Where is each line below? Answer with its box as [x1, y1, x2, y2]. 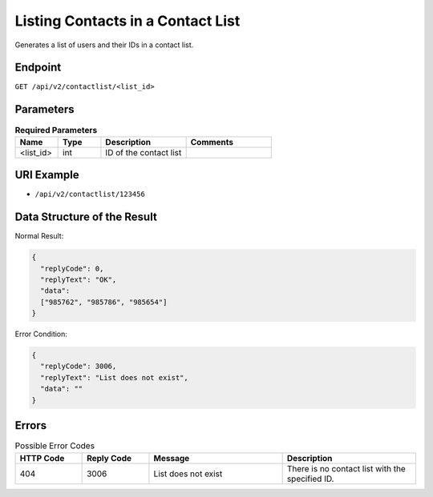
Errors [14, 419, 47, 432]
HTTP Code [19, 452, 65, 463]
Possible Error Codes [14, 440, 95, 451]
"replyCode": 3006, [40, 362, 117, 371]
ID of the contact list [105, 146, 182, 158]
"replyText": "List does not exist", [40, 373, 188, 382]
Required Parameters [14, 124, 98, 135]
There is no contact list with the [286, 463, 407, 474]
